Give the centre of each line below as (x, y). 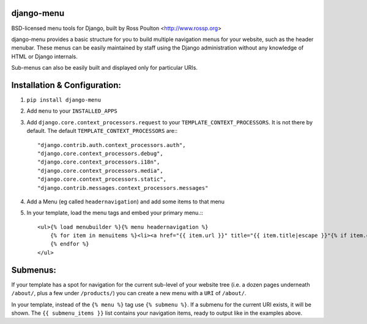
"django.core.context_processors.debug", (100, 153)
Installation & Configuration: (66, 85)
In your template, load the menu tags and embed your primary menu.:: (115, 213)
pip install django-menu (64, 100)
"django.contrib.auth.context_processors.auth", (112, 145)
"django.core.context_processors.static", (102, 179)
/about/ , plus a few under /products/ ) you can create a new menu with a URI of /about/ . (129, 293)
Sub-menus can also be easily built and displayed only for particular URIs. (105, 68)
